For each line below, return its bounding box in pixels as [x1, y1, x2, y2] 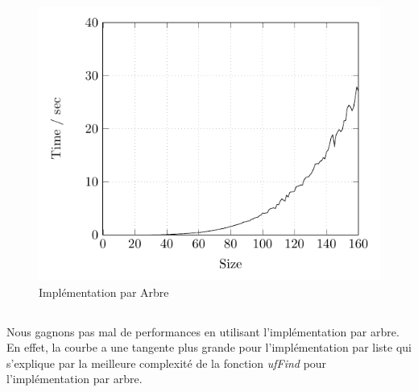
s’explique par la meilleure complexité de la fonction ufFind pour [6, 354, 327, 371]
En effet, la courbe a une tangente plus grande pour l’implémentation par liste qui [6, 339, 412, 356]
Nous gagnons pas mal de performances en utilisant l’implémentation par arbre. [6, 323, 399, 340]
